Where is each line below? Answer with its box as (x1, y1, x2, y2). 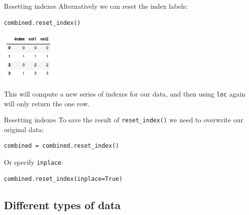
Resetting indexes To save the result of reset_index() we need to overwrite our (4, 115, 244, 125)
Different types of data (4, 197, 121, 212)
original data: (4, 124, 44, 134)
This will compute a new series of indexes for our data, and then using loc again (4, 88, 246, 98)
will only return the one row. (4, 98, 90, 108)
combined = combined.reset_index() (4, 142, 119, 150)
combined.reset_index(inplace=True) (4, 175, 123, 182)
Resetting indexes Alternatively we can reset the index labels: (4, 1, 188, 11)
